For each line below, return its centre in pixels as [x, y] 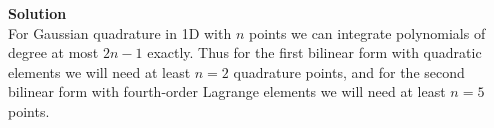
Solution [37, 13]
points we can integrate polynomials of [367, 32]
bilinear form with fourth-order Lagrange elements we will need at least [227, 91]
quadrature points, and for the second [349, 71]
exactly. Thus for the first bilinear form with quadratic [314, 52]
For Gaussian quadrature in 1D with [120, 32]
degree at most [53, 52]
